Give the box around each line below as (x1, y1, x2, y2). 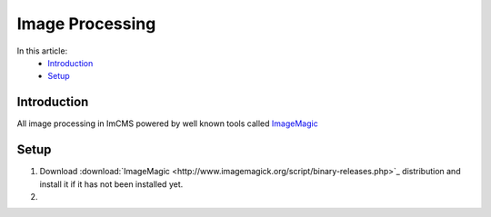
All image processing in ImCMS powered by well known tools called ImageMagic (16, 118, 318, 129)
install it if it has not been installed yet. (39, 178, 184, 190)
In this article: (16, 45, 68, 56)
